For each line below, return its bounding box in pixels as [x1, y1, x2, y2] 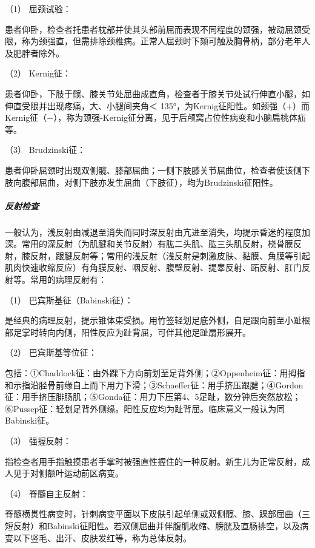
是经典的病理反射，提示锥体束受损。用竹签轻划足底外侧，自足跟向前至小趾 [5, 314, 302, 326]
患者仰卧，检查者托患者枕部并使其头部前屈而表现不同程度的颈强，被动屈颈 [5, 22, 302, 35]
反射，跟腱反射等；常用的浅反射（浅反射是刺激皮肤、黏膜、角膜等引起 [30, 249, 310, 262]
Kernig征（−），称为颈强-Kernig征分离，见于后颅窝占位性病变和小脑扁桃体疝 [5, 111, 307, 124]
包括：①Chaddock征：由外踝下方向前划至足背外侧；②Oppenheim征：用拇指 [5, 367, 305, 379]
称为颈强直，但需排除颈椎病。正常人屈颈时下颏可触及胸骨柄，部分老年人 [21, 35, 310, 47]
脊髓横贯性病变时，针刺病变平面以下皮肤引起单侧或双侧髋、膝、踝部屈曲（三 [5, 507, 310, 520]
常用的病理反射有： [30, 273, 107, 286]
